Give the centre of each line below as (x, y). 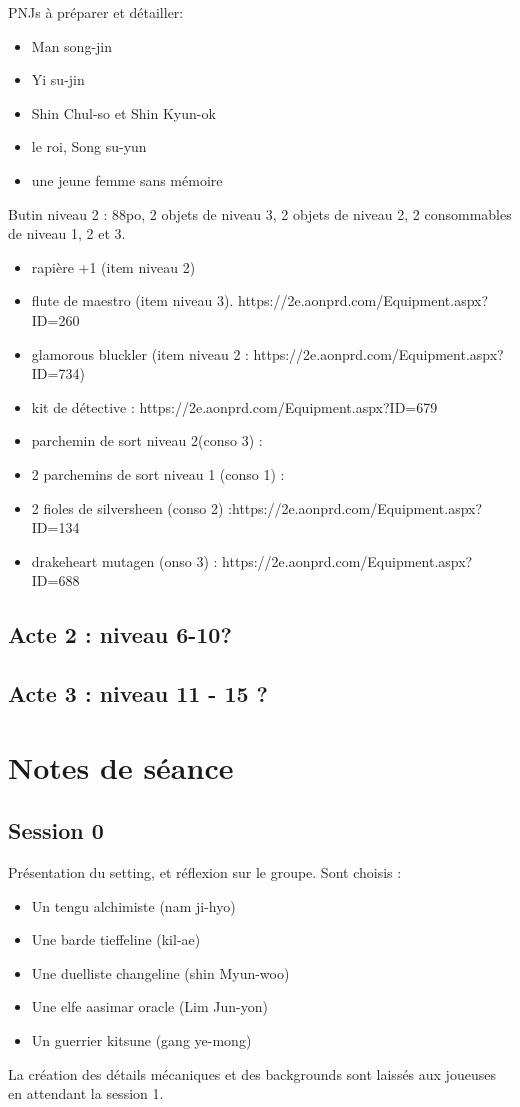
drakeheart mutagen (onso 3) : (124, 560)
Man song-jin (72, 45)
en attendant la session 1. (86, 1093)
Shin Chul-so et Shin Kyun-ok (123, 112)
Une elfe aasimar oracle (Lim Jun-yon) (149, 1006)
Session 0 (56, 830)
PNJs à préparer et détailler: (96, 12)
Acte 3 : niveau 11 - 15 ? (138, 693)
